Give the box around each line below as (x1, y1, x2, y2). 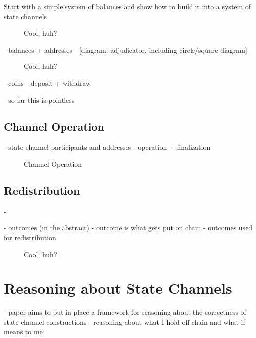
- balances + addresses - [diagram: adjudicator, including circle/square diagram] (4, 44, 247, 55)
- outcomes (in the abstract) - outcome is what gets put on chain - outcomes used (4, 223, 253, 233)
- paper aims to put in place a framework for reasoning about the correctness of (4, 307, 246, 317)
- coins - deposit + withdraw (4, 77, 91, 88)
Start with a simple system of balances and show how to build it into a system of (4, 1, 251, 11)
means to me (4, 326, 43, 337)
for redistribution (4, 232, 56, 242)
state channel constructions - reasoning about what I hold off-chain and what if (4, 316, 245, 327)
